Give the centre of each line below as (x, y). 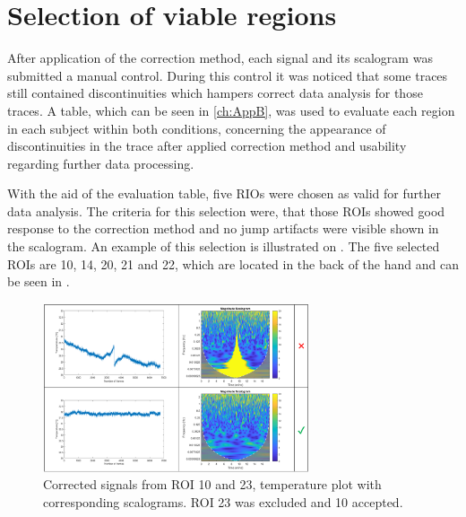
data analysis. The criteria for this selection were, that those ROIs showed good (226, 210)
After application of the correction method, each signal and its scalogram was (220, 58)
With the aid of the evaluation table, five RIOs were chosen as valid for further (224, 193)
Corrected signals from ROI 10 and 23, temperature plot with (212, 484)
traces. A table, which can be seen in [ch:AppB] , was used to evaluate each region (231, 110)
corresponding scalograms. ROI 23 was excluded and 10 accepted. (223, 501)
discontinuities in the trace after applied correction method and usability (207, 146)
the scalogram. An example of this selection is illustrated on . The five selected (224, 246)
